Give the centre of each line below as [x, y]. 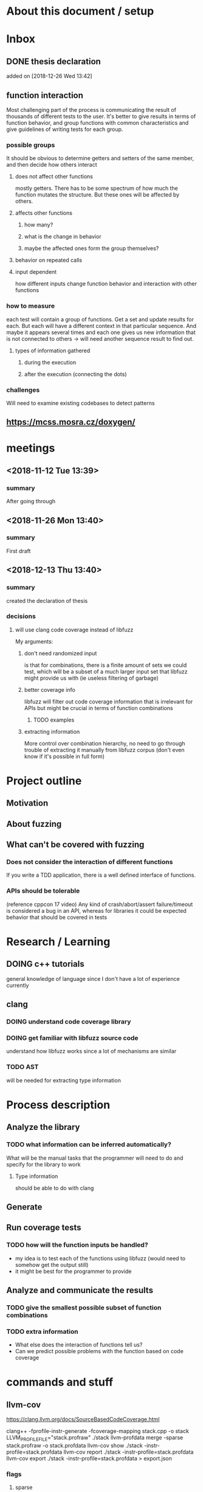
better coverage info [50, 689]
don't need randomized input [60, 653]
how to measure [31, 306]
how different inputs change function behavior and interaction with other [106, 284]
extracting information [52, 731]
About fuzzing [34, 824]
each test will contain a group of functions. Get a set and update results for [100, 319]
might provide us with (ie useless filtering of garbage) [91, 678]
